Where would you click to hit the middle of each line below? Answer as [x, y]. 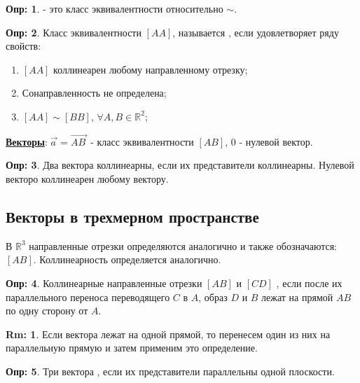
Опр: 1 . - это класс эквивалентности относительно [115, 8]
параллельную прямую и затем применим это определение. [132, 348]
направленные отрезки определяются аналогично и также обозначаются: [183, 245]
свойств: [23, 46]
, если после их [309, 283]
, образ [213, 297]
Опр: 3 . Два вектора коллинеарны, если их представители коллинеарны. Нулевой [180, 165]
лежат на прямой [297, 297]
